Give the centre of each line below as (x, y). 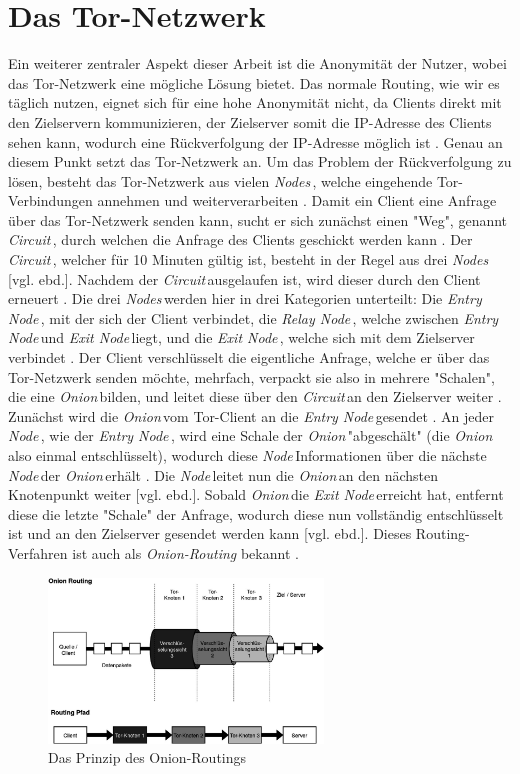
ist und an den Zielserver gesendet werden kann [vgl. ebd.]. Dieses (210, 533)
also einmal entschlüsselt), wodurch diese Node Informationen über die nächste (247, 455)
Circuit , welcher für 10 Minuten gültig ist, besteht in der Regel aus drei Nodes (248, 259)
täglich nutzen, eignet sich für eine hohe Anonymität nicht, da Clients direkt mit (255, 102)
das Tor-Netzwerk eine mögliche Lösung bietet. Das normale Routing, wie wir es (254, 82)
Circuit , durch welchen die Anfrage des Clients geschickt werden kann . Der (240, 239)
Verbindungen (50, 200)
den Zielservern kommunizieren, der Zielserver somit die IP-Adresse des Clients (250, 121)
